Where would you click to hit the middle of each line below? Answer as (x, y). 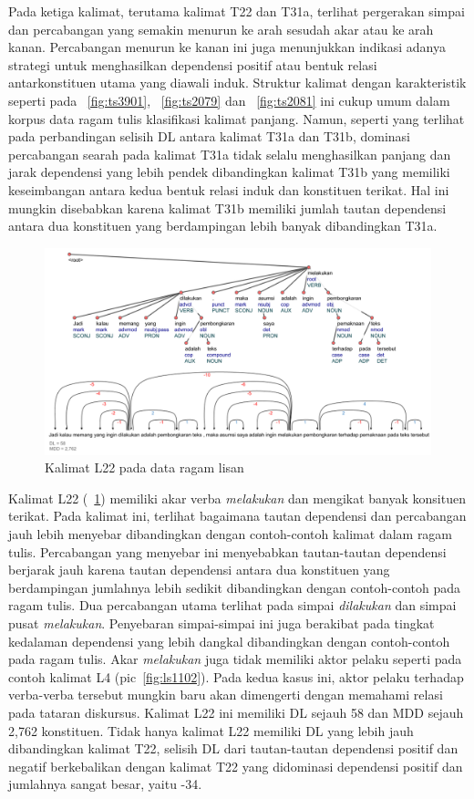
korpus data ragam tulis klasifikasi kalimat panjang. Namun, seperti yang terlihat (237, 118)
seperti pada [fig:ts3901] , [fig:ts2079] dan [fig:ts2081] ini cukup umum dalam (229, 100)
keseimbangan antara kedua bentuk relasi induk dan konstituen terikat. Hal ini (229, 189)
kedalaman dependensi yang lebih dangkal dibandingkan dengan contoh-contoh (229, 641)
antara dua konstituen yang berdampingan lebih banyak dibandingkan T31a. (223, 226)
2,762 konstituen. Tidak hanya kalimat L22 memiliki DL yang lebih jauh (211, 730)
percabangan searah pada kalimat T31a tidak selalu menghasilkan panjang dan (230, 154)
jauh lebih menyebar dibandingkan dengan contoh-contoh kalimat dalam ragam (231, 534)
